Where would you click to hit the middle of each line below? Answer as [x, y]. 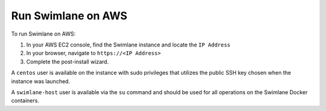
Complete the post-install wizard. [67, 62]
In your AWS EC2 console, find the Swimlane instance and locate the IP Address [128, 45]
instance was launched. [41, 81]
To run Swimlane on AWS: [43, 34]
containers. [25, 101]
